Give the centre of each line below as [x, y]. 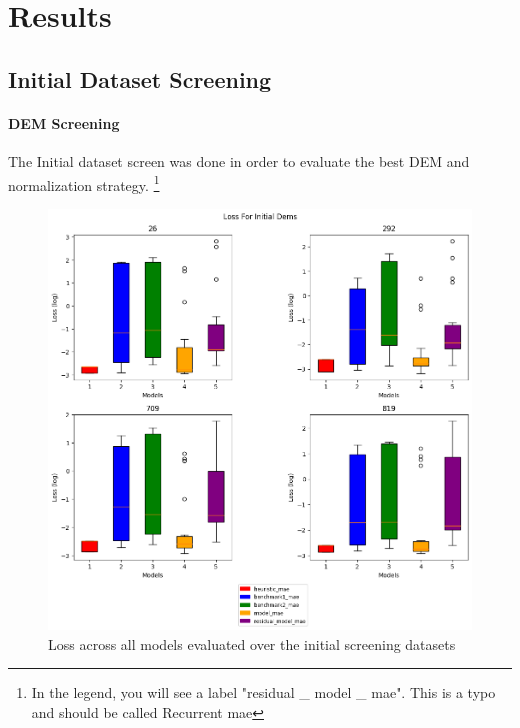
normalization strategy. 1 [84, 183]
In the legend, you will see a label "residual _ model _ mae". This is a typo [263, 692]
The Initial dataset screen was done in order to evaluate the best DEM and [239, 160]
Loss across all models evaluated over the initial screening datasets [252, 643]
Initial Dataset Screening [140, 78]
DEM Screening [64, 122]
